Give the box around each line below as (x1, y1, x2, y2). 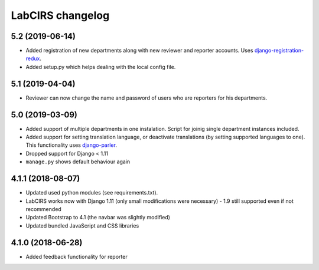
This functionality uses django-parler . (25, 141, 118, 149)
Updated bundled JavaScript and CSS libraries (25, 222, 139, 229)
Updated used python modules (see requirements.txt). (25, 189, 158, 196)
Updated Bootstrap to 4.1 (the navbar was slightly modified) (25, 214, 171, 221)
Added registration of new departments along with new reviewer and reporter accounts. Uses (25, 47, 253, 54)
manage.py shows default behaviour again (25, 158, 131, 165)
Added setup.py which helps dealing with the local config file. (25, 63, 176, 70)
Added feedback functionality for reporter (25, 253, 128, 260)
